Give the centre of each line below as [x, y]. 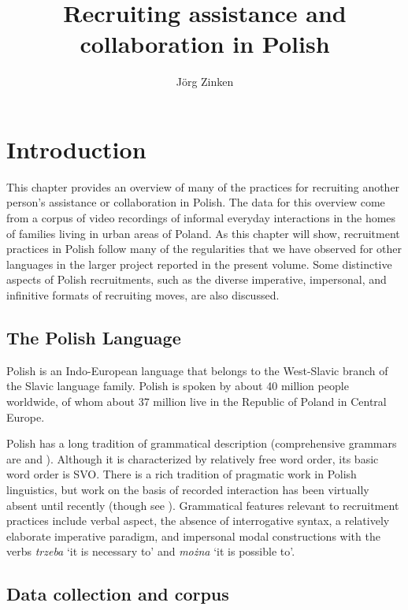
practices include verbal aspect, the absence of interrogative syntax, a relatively [198, 521]
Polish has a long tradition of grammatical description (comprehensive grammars [202, 443]
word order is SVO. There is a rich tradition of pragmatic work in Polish [182, 474]
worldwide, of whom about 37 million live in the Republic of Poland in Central [197, 401]
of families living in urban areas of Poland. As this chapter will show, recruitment [203, 233]
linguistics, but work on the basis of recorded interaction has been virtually [188, 489]
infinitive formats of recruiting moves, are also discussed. [143, 295]
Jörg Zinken [205, 82]
